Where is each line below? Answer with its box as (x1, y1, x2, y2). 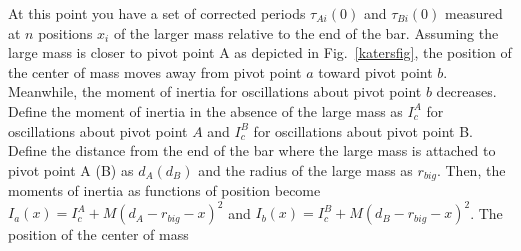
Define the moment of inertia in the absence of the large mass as (8, 100, 403, 121)
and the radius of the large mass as (198, 159, 413, 180)
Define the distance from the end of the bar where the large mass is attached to (8, 140, 496, 161)
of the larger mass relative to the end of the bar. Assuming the (113, 22, 499, 43)
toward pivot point (318, 61, 433, 82)
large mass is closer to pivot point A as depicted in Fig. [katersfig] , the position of (8, 42, 512, 63)
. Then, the (436, 159, 506, 180)
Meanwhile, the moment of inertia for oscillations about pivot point (8, 81, 422, 102)
